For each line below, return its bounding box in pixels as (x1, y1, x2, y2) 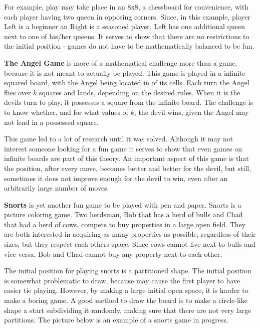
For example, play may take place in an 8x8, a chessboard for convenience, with (4, 2, 249, 12)
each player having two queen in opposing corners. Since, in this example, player (4, 11, 250, 22)
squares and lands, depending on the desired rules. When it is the (39, 87, 240, 97)
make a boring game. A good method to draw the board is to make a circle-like (4, 295, 247, 305)
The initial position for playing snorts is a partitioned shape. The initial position (4, 265, 251, 276)
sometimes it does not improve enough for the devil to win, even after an (4, 173, 228, 183)
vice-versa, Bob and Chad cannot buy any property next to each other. (4, 248, 222, 259)
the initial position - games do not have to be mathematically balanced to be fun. (4, 41, 254, 51)
